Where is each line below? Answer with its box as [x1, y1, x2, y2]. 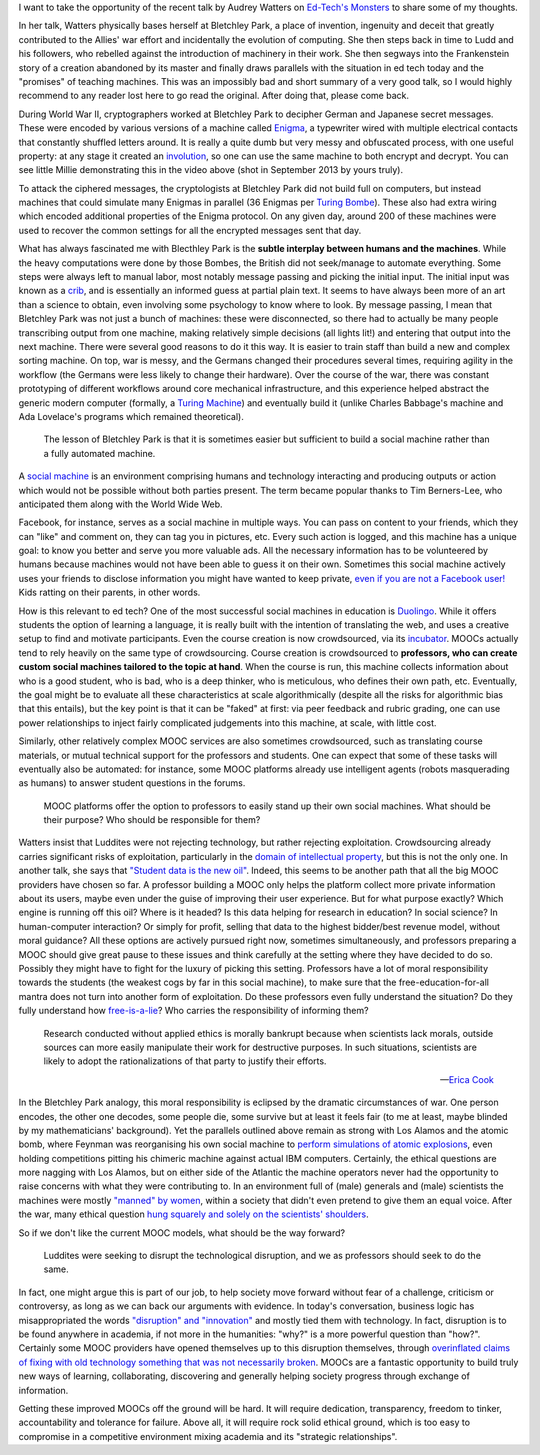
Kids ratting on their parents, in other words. [18, 586, 201, 599]
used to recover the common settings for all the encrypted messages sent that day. [18, 224, 362, 236]
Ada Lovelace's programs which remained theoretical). [18, 410, 244, 422]
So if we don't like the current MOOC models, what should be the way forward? [18, 1226, 345, 1239]
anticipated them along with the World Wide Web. [18, 498, 224, 510]
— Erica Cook [440, 1073, 494, 1085]
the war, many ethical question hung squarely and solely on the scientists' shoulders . [18, 1208, 369, 1220]
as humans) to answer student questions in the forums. [18, 777, 246, 789]
